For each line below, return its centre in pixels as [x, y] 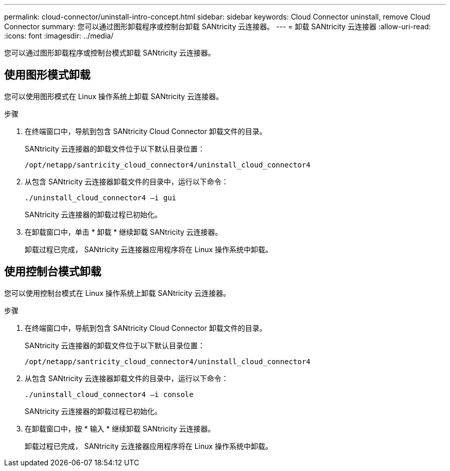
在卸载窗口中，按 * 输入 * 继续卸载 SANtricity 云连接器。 [120, 428]
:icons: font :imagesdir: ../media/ [59, 36]
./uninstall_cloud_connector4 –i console [109, 394]
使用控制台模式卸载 [53, 272]
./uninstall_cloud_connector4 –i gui [101, 197]
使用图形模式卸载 [47, 75]
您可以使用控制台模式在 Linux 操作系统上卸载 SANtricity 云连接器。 [117, 293]
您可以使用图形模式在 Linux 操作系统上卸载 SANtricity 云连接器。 [114, 96]
